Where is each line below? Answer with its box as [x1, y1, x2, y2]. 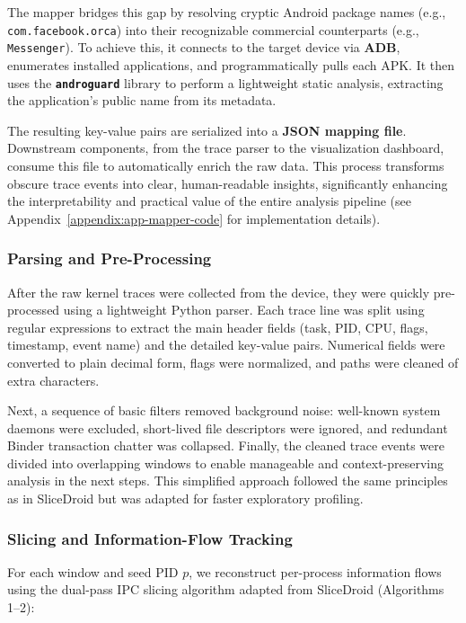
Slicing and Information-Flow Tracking [7, 527, 293, 549]
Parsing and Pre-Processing [7, 247, 212, 270]
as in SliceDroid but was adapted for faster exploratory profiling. [7, 489, 364, 508]
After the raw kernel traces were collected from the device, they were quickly [7, 282, 430, 301]
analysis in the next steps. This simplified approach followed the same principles [7, 471, 448, 490]
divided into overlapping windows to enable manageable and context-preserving [7, 453, 444, 472]
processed [7, 300, 60, 319]
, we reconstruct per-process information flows [189, 562, 442, 581]
